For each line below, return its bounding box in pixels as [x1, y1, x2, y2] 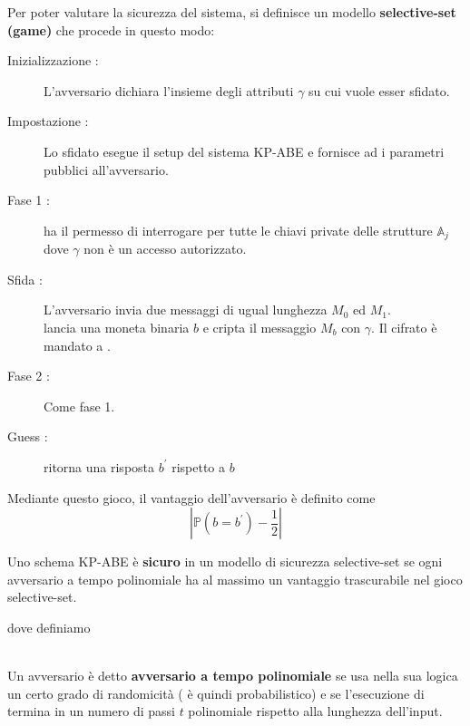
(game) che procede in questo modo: [7, 20, 215, 39]
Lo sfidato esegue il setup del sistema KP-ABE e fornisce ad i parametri [44, 141, 445, 160]
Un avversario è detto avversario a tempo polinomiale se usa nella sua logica [7, 666, 458, 685]
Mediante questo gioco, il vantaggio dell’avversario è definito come [7, 488, 376, 507]
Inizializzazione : [7, 51, 99, 70]
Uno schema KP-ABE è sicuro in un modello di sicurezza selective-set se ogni [7, 552, 443, 571]
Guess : [7, 427, 48, 446]
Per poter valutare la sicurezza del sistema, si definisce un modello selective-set [7, 3, 456, 21]
